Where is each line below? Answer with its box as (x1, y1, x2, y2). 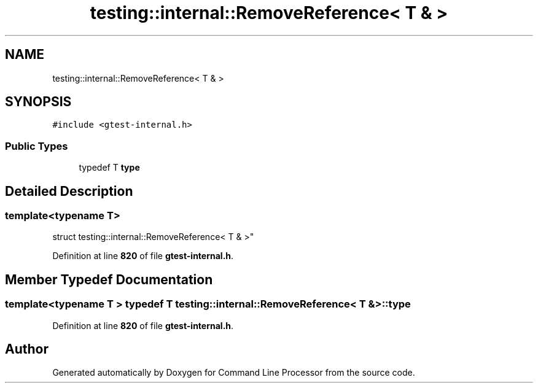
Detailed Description (5, 183, 133, 199)
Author (5, 341, 49, 357)
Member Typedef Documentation (5, 271, 213, 287)
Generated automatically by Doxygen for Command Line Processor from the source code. (52, 367, 415, 378)
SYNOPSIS (5, 94, 72, 110)
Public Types (5, 139, 68, 152)
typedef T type (79, 162, 140, 173)
